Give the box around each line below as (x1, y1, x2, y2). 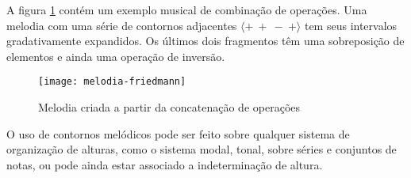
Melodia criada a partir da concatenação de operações (38, 99, 301, 116)
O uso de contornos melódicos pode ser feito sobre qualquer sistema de (6, 125, 350, 142)
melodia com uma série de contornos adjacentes (6, 17, 237, 33)
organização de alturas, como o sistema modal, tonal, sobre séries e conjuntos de (6, 141, 397, 157)
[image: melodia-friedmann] (38, 76, 186, 88)
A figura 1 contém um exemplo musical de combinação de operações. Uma (6, 2, 367, 17)
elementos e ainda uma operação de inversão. (6, 47, 225, 64)
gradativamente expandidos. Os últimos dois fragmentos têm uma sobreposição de (6, 32, 405, 49)
